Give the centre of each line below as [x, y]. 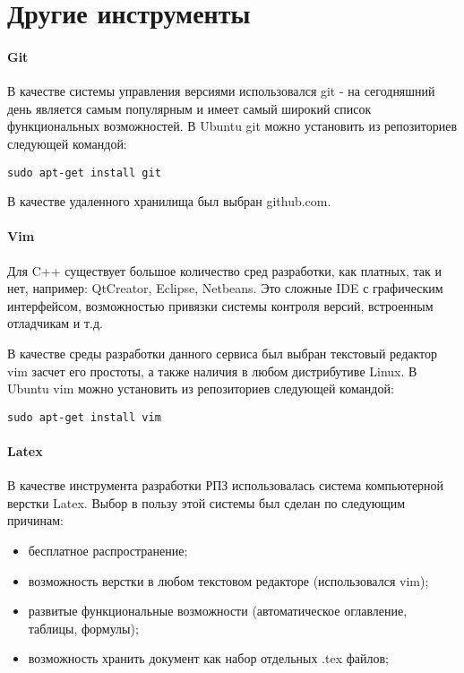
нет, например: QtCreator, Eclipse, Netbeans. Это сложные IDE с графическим [225, 288]
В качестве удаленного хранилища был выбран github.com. [169, 201]
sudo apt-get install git [84, 173]
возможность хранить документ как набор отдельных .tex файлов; [208, 658]
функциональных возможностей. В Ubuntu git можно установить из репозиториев [232, 126]
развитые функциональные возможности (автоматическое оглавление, [218, 611]
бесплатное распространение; [108, 550]
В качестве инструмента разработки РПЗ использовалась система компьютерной [226, 485]
